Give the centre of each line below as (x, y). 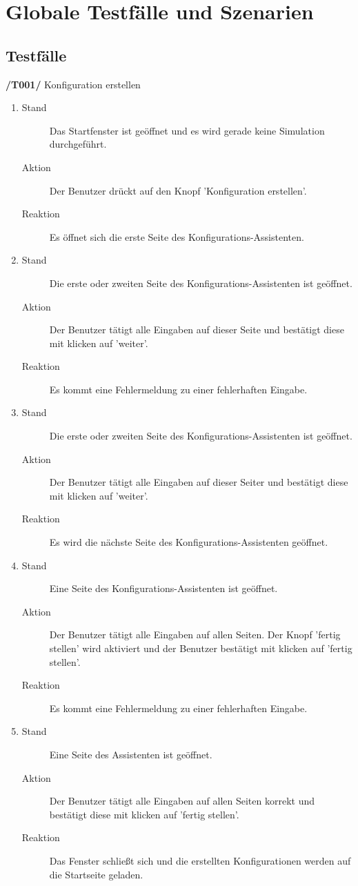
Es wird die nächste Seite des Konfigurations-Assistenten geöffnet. (189, 542)
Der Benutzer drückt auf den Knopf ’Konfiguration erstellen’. (178, 190)
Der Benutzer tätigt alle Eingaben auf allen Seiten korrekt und (182, 801)
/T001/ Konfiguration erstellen (73, 84)
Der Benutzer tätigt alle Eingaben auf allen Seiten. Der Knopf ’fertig (195, 634)
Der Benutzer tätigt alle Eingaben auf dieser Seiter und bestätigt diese (199, 482)
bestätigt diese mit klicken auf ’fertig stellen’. (144, 814)
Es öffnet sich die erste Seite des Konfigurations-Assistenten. (177, 236)
